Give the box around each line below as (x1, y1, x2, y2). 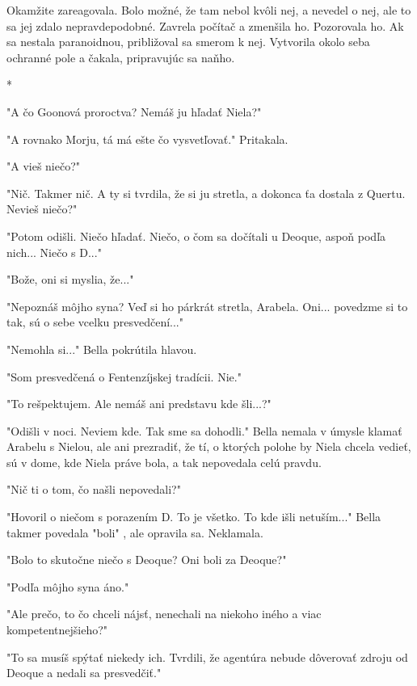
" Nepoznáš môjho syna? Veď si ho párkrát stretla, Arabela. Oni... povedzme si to (6, 297, 408, 314)
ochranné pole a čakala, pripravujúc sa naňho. (6, 48, 235, 65)
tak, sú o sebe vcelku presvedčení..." (6, 314, 183, 330)
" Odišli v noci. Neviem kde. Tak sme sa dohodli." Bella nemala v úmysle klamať (6, 422, 402, 439)
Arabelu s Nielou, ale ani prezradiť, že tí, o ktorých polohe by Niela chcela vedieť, (6, 438, 411, 455)
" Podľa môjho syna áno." (6, 578, 129, 595)
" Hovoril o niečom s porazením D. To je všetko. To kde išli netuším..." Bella (6, 508, 381, 525)
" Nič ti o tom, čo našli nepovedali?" (6, 481, 181, 498)
